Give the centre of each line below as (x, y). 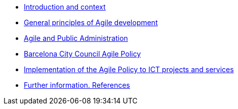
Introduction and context (65, 7)
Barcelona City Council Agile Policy (82, 54)
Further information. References (77, 85)
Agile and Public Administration (76, 38)
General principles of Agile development (91, 22)
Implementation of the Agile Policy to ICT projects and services (129, 69)
